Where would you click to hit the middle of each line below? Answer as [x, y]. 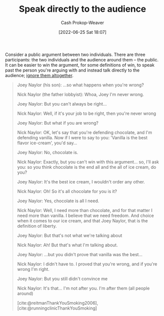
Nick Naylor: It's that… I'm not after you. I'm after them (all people [83, 288]
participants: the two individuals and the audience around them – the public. [82, 59]
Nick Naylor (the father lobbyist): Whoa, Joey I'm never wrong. [81, 94]
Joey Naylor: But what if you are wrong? [58, 123]
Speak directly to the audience [82, 9]
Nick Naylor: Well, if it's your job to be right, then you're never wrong [86, 113]
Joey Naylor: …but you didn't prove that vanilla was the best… [80, 254]
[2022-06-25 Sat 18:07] [82, 32]
